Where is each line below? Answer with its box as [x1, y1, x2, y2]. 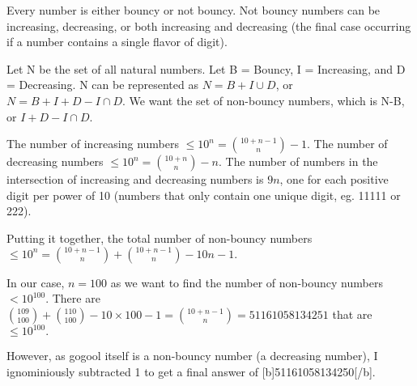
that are [332, 305, 372, 322]
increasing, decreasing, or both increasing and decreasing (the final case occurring [6, 17, 411, 34]
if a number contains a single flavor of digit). [6, 33, 228, 50]
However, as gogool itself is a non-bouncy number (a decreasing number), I [6, 347, 378, 364]
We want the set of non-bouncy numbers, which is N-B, [129, 91, 405, 108]
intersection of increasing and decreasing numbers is [6, 171, 264, 188]
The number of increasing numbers [6, 135, 179, 152]
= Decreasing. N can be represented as [6, 76, 198, 93]
